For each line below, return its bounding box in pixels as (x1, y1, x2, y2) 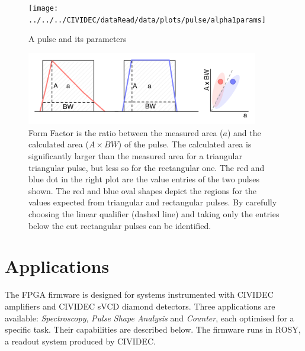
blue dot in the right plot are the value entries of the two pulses (28, 173, 259, 185)
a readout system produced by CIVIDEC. (5, 334, 156, 347)
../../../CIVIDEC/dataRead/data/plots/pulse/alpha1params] (28, 15, 266, 24)
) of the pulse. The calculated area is (118, 138, 252, 150)
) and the (227, 126, 261, 139)
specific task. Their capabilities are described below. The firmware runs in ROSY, (5, 323, 301, 336)
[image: (28, 4, 59, 12)
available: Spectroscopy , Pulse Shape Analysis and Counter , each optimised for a (5, 311, 294, 324)
